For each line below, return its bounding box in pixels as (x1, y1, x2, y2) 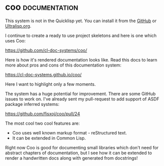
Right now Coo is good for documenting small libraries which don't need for (5, 144, 159, 150)
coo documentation (5, 1, 79, 13)
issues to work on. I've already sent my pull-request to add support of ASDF (5, 96, 160, 102)
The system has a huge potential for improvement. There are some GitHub (5, 91, 156, 97)
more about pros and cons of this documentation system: (5, 62, 122, 68)
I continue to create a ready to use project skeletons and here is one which (5, 33, 157, 38)
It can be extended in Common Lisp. (12, 135, 86, 141)
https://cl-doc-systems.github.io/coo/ (5, 71, 82, 77)
